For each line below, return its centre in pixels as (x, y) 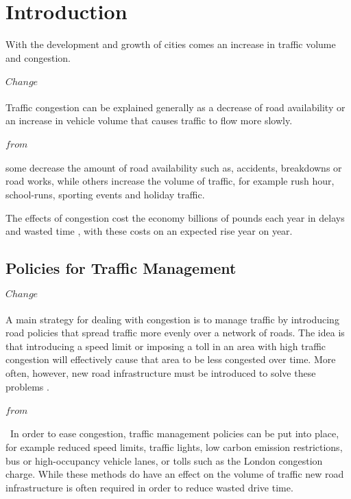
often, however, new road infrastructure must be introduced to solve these (161, 373)
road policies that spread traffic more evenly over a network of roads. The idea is (175, 333)
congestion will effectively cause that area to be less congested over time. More (171, 359)
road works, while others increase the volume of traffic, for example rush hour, (170, 181)
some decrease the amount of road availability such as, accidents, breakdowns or (174, 167)
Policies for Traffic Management (121, 268)
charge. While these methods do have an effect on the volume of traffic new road (175, 474)
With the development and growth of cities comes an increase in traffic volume (171, 44)
